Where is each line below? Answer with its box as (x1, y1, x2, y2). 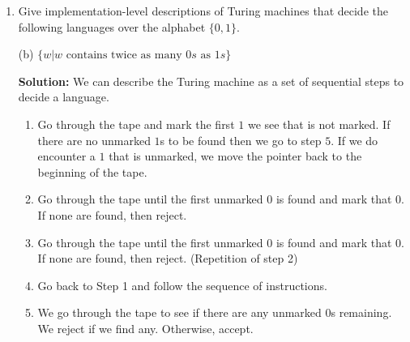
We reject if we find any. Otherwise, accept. (37, 319, 254, 336)
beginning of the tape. (37, 163, 147, 180)
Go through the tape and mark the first (37, 115, 235, 132)
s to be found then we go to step (160, 131, 322, 148)
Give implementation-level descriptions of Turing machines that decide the (18, 2, 388, 19)
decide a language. (18, 88, 109, 105)
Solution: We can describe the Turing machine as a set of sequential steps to (18, 72, 404, 89)
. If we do (331, 131, 378, 148)
